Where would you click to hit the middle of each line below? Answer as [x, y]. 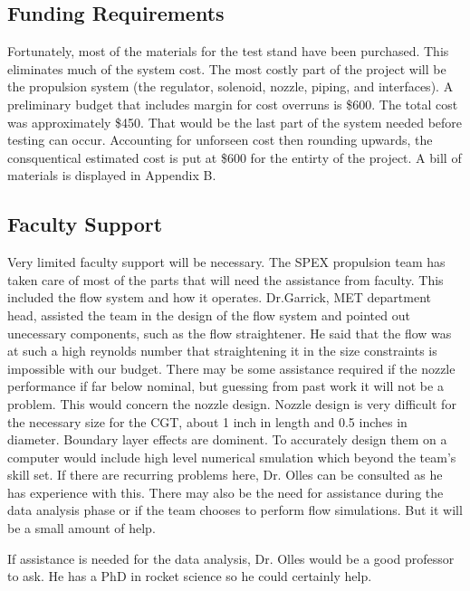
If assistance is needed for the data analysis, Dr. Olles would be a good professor [231, 558]
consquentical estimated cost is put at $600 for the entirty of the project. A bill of [235, 157]
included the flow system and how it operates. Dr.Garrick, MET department [219, 297]
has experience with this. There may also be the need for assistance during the [225, 492]
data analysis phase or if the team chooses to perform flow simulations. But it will [235, 510]
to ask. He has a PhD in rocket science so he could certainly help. [190, 576]
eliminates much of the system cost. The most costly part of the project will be [227, 68]
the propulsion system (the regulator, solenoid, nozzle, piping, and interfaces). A [230, 86]
